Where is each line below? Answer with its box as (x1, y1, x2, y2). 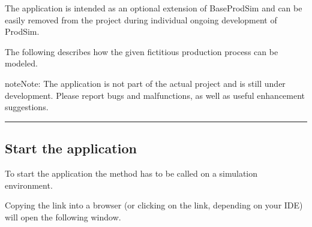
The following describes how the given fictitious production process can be (5, 45, 278, 57)
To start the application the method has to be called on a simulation (5, 167, 258, 179)
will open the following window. (5, 210, 121, 223)
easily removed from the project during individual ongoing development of (5, 13, 277, 26)
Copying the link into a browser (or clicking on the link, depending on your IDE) (5, 199, 303, 211)
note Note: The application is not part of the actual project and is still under (5, 77, 286, 89)
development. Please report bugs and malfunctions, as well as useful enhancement (5, 89, 305, 101)
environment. (5, 178, 53, 191)
